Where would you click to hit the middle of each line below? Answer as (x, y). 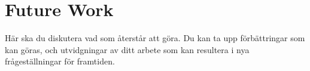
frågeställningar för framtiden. (60, 61)
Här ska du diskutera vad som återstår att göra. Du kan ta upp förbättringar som (155, 38)
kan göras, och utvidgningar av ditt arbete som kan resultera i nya (127, 49)
